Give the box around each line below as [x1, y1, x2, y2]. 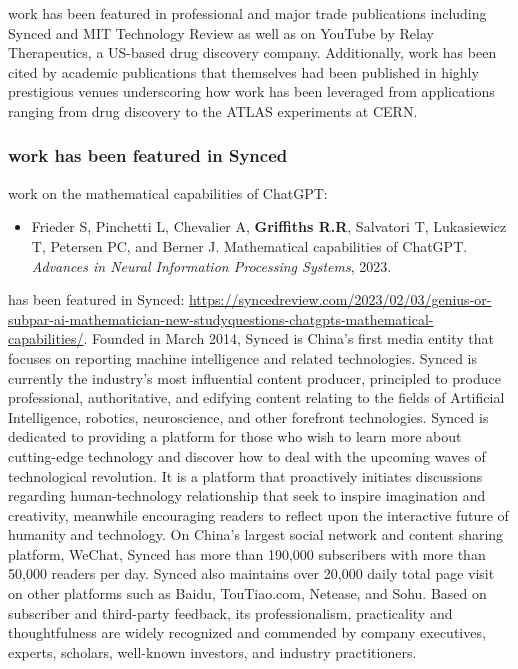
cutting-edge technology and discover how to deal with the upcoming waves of [8, 445, 486, 466]
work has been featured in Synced [8, 143, 288, 168]
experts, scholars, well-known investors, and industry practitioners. [8, 641, 417, 662]
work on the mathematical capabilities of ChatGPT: [8, 182, 328, 203]
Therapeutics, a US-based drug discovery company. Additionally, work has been [8, 42, 497, 63]
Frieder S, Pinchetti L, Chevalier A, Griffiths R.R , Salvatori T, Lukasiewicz [31, 216, 507, 237]
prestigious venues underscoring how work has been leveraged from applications [8, 81, 495, 102]
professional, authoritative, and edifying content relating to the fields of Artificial [8, 387, 505, 408]
